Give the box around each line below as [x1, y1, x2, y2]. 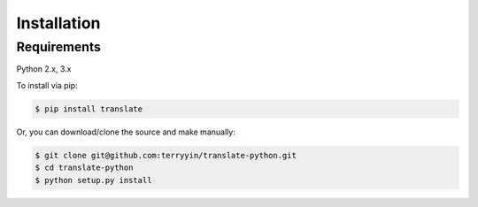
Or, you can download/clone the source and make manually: [16, 126, 236, 137]
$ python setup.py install [35, 175, 152, 185]
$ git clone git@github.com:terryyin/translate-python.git [35, 150, 297, 160]
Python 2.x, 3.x [16, 64, 72, 74]
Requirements [16, 39, 102, 55]
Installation [16, 13, 101, 33]
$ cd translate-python [35, 163, 134, 172]
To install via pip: [16, 80, 79, 90]
